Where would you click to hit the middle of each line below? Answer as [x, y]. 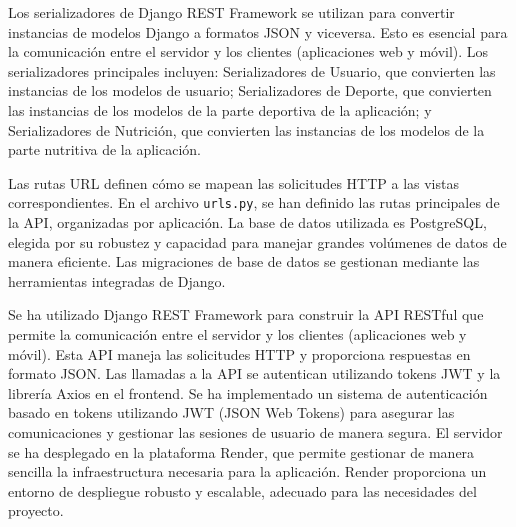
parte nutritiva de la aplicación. [104, 149]
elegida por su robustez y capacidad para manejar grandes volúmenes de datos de [257, 241]
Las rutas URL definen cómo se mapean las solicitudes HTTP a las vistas [233, 182]
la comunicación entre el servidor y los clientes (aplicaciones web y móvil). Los [248, 51]
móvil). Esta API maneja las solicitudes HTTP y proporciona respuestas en [239, 353]
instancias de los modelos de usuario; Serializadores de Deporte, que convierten [250, 90]
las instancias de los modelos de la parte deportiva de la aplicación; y [220, 109]
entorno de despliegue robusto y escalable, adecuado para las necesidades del [242, 490]
